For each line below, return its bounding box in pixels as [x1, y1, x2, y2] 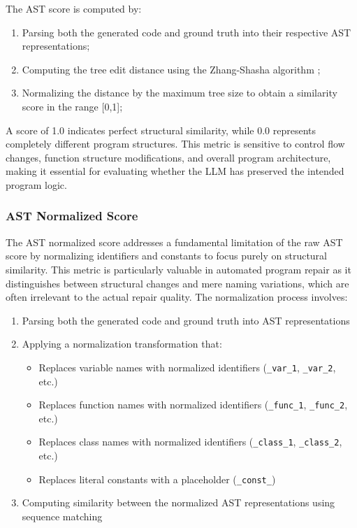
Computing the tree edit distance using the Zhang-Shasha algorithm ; [22, 62, 321, 76]
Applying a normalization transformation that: [22, 336, 222, 351]
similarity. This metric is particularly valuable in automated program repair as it [6, 262, 351, 276]
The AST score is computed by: [6, 1, 142, 15]
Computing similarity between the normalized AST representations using [22, 495, 335, 510]
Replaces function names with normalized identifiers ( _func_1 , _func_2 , [38, 397, 348, 412]
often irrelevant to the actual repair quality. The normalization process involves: [6, 290, 348, 304]
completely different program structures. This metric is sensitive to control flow [6, 136, 345, 151]
